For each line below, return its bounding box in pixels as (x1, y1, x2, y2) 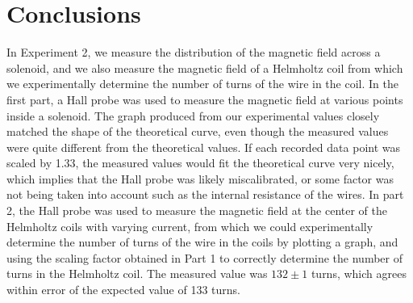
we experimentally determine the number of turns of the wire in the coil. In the (6, 75, 398, 92)
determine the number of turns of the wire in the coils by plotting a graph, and (6, 234, 398, 250)
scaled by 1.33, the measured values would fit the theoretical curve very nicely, (6, 154, 394, 171)
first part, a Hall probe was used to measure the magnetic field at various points (6, 90, 403, 107)
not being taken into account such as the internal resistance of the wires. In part (6, 186, 404, 203)
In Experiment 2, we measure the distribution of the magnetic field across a (6, 44, 381, 61)
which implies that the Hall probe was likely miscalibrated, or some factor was (6, 170, 394, 187)
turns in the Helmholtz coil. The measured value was (6, 265, 268, 282)
